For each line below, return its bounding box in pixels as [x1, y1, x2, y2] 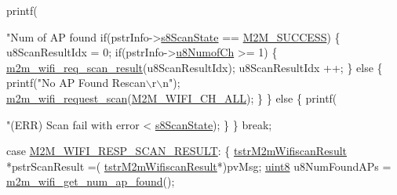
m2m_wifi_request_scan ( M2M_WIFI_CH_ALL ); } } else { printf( [6, 89, 337, 106]
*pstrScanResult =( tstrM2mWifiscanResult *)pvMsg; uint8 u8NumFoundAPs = [6, 157, 392, 174]
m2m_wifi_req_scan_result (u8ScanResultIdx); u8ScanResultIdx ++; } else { [6, 59, 383, 75]
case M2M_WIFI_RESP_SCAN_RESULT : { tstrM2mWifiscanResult [6, 143, 348, 159]
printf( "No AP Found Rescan [6, 74, 146, 91]
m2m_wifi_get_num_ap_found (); [6, 173, 175, 190]
